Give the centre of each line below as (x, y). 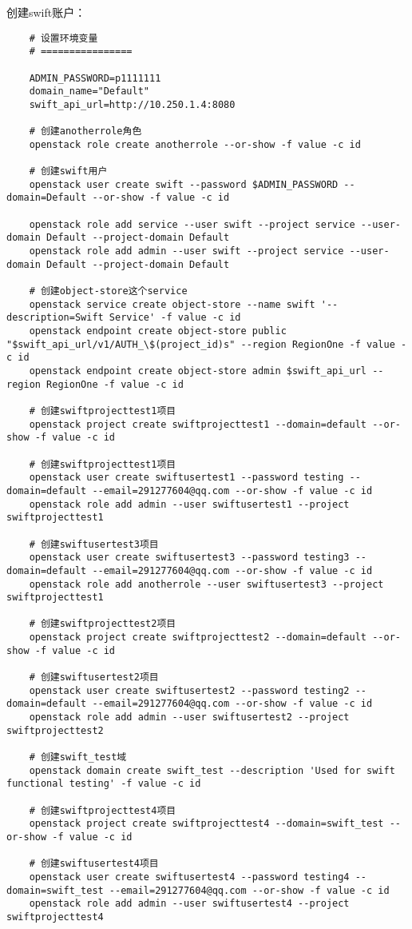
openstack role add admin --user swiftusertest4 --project (189, 904)
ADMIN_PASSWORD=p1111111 (95, 78)
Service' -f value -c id (175, 318)
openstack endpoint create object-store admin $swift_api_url (198, 371)
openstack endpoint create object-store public (158, 331)
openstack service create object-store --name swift (172, 304)
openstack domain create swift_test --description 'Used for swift (212, 770)
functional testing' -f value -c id (104, 784)
